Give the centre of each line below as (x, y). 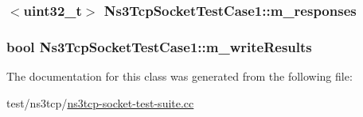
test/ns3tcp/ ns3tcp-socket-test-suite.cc (100, 102)
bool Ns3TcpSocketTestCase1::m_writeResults (159, 46)
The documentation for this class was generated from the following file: (180, 76)
